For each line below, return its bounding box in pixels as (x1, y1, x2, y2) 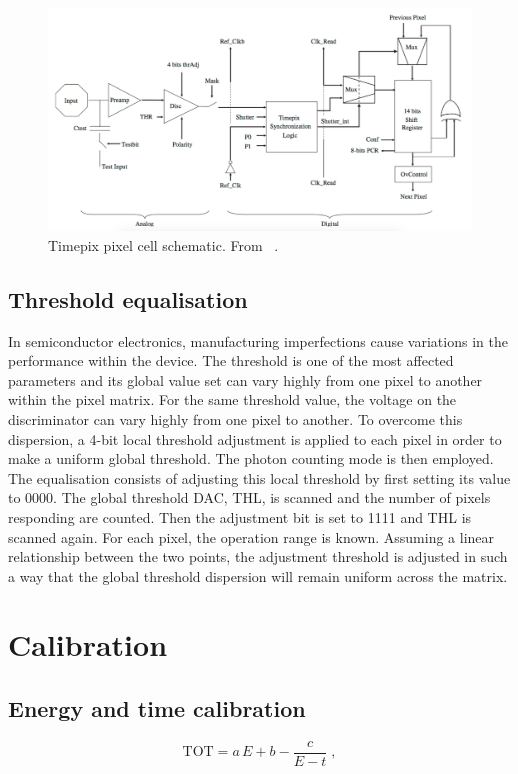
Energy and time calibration (8, 693, 306, 724)
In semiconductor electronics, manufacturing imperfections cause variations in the (8, 330, 508, 351)
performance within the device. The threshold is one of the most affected (8, 350, 454, 371)
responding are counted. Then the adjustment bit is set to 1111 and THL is (8, 506, 472, 527)
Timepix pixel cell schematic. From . (48, 234, 279, 255)
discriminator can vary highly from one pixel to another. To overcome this (8, 408, 463, 429)
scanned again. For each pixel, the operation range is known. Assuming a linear (8, 526, 495, 547)
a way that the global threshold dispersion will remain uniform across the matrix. (8, 565, 508, 586)
